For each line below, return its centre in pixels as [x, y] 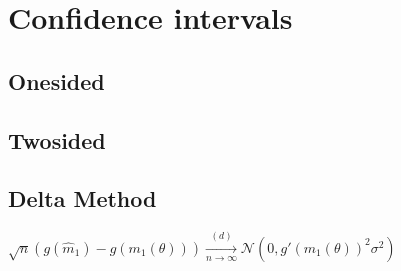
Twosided [57, 139]
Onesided [56, 80]
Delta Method [82, 198]
